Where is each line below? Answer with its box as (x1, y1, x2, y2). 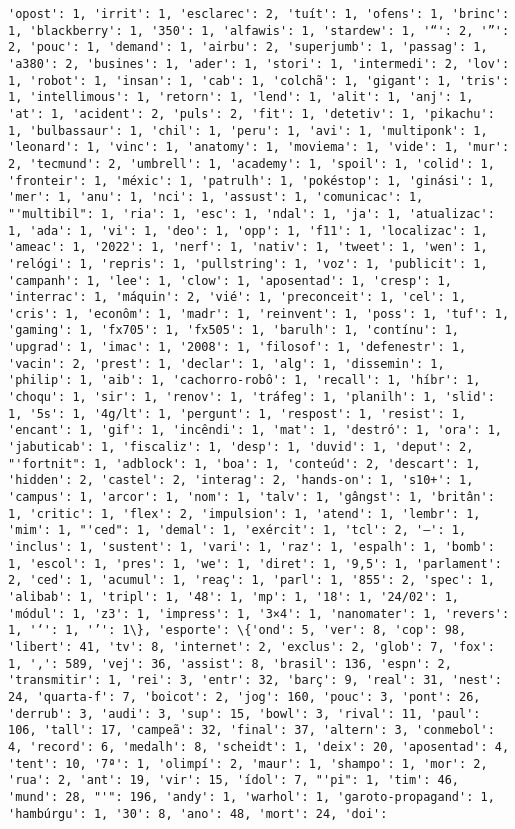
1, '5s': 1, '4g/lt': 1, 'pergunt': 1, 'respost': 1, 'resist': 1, (8, 406, 467, 421)
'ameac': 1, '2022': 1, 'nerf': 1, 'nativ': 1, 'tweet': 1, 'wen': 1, (8, 240, 488, 255)
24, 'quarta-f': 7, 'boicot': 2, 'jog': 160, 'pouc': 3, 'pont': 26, (8, 689, 481, 704)
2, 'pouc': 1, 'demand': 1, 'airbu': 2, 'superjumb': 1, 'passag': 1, (8, 40, 488, 55)
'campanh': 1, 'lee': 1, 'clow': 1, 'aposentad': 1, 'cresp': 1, (8, 273, 452, 288)
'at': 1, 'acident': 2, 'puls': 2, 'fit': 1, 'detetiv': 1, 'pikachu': (8, 106, 495, 121)
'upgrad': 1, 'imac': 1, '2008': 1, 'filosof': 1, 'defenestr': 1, (8, 340, 467, 355)
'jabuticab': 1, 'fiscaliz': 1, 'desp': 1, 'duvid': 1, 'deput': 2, (8, 440, 474, 455)
